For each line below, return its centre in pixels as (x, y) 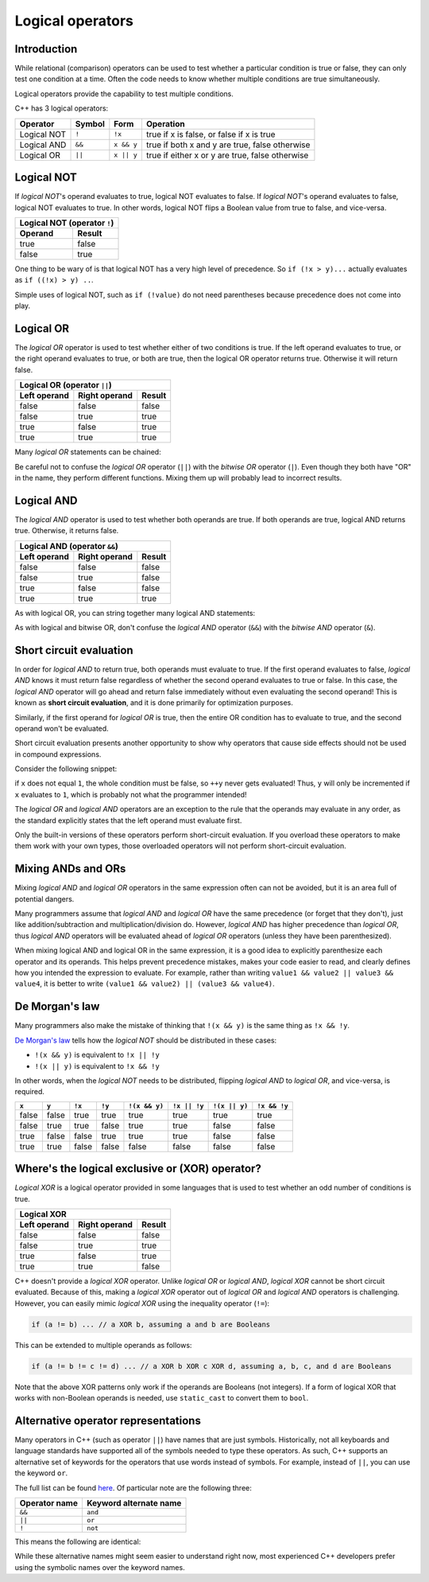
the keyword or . (41, 1473)
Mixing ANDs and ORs (70, 869)
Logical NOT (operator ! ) (67, 223)
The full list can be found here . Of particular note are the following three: (133, 1487)
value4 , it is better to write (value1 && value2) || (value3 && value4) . (145, 984)
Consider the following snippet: (66, 769)
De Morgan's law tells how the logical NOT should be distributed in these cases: (146, 1040)
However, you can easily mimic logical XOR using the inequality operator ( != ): (142, 1303)
